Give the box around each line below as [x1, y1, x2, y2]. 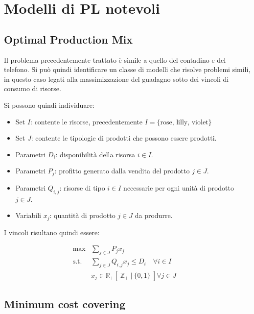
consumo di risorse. [4, 83, 61, 94]
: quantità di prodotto [49, 210, 115, 220]
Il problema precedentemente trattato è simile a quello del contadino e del [4, 54, 226, 65]
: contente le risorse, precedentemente [30, 116, 142, 126]
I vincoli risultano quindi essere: [4, 227, 100, 237]
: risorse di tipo [59, 182, 105, 193]
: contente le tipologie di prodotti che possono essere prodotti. [31, 133, 217, 143]
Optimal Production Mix [4, 31, 133, 47]
